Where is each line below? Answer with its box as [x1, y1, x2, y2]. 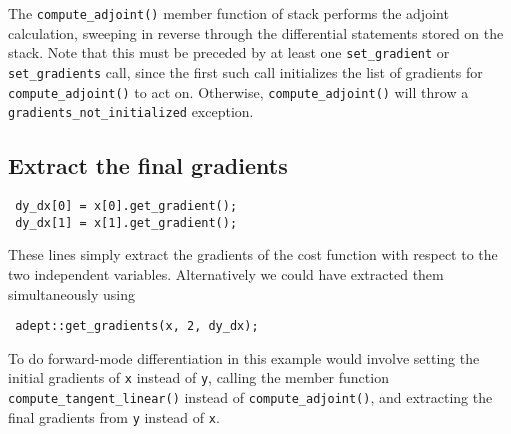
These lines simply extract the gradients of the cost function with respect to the [8, 244, 498, 265]
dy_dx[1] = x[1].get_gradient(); [15, 215, 238, 230]
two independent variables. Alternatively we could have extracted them [8, 263, 444, 284]
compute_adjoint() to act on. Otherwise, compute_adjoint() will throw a [8, 81, 469, 102]
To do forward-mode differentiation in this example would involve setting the [8, 347, 480, 368]
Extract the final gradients [8, 150, 288, 181]
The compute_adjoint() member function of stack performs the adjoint [8, 3, 449, 23]
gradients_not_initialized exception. [8, 101, 254, 122]
